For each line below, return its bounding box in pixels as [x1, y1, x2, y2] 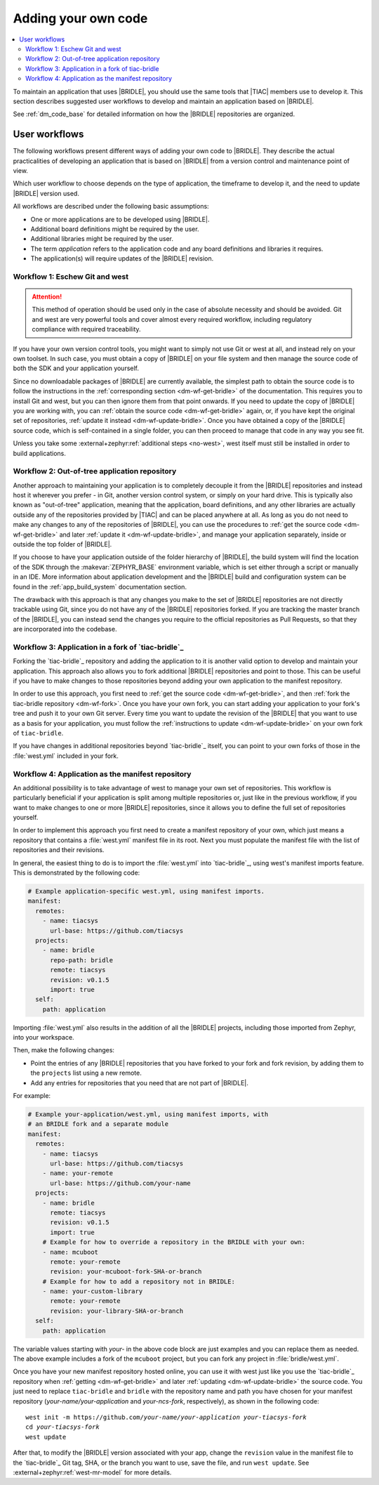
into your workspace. [13, 1033, 74, 1042]
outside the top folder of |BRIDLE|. [13, 540, 112, 548]
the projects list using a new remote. [30, 1068, 142, 1078]
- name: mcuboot [42, 1248, 98, 1256]
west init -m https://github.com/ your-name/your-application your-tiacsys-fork [25, 1413, 307, 1421]
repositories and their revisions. [13, 846, 105, 854]
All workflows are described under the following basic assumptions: [13, 202, 210, 211]
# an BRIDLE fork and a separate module [27, 1120, 168, 1128]
